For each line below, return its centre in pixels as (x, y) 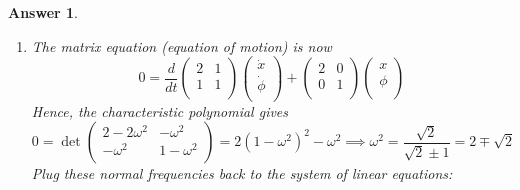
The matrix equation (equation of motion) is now (181, 45)
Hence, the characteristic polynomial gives (160, 110)
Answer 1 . (43, 12)
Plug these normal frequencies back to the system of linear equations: (242, 173)
